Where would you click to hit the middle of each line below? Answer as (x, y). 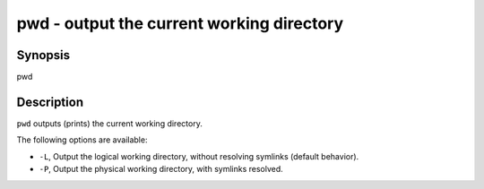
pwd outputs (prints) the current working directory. (110, 123)
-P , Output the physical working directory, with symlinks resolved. (161, 169)
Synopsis (43, 55)
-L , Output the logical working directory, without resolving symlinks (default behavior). (199, 156)
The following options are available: (82, 140)
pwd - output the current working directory (180, 23)
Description (50, 102)
